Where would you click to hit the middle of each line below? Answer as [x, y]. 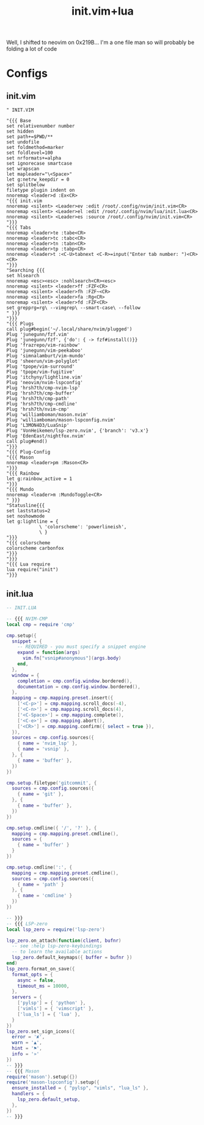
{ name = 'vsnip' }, [43, 749]
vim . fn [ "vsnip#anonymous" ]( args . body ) [72, 658]
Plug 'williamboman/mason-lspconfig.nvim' [61, 420]
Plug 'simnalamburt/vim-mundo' [46, 356]
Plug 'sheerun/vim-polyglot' [43, 362]
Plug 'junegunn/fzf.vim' [38, 335]
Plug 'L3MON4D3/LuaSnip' [38, 426]
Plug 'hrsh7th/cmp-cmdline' [42, 404]
